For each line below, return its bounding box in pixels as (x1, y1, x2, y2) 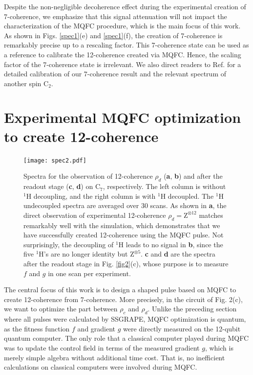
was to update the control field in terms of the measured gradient (4, 343, 200, 353)
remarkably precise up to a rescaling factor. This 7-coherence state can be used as (4, 40, 249, 50)
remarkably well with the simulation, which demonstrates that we (23, 220, 220, 230)
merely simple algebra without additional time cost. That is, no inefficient (4, 352, 225, 362)
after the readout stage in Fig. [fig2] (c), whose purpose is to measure (23, 258, 229, 269)
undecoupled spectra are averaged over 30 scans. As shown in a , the (23, 200, 227, 211)
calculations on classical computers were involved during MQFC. (4, 362, 197, 372)
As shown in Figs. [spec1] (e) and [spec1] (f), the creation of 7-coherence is (4, 30, 223, 40)
